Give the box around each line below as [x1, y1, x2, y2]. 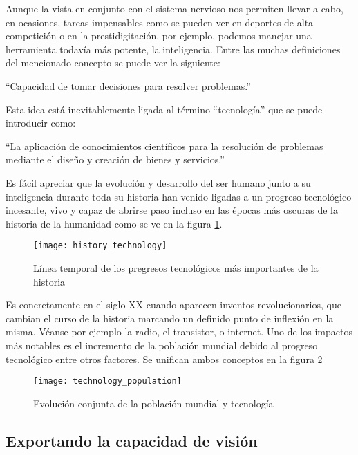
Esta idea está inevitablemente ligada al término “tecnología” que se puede [6, 102, 323, 116]
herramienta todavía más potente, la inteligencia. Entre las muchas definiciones [6, 41, 341, 56]
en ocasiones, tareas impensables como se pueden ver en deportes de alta [6, 15, 314, 29]
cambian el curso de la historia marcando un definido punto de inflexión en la [6, 310, 334, 325]
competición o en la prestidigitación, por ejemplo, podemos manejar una [6, 28, 312, 43]
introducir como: [6, 115, 76, 130]
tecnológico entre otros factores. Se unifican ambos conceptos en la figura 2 [6, 351, 323, 366]
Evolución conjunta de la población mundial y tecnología [33, 396, 274, 410]
